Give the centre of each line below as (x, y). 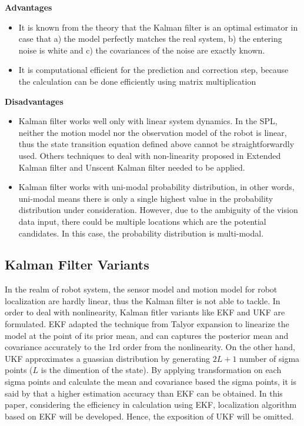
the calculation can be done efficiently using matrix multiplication (137, 81)
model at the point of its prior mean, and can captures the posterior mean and (147, 335)
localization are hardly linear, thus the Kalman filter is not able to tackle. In (143, 300)
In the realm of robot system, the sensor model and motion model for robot (141, 289)
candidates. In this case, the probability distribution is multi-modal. (141, 233)
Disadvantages (34, 101)
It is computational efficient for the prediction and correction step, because (153, 70)
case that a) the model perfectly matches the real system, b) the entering (150, 39)
